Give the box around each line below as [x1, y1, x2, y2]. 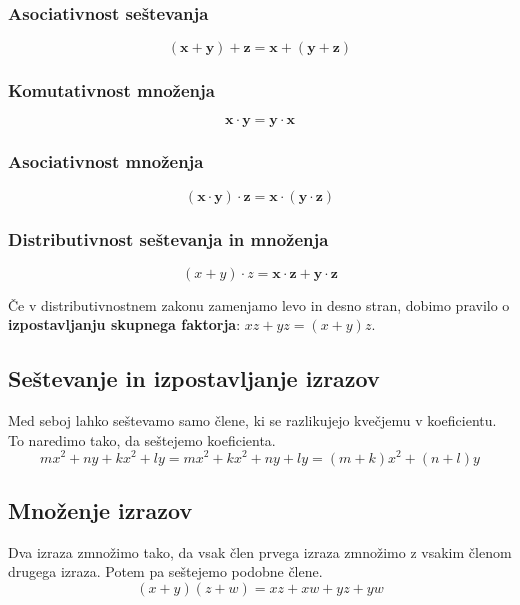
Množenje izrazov [8, 494, 193, 525]
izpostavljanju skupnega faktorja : [8, 314, 241, 335]
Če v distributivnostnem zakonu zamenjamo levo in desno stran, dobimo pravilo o [8, 294, 510, 315]
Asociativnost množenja [8, 149, 204, 174]
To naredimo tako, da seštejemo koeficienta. [8, 429, 276, 450]
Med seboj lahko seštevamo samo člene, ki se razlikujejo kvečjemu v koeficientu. [8, 410, 497, 431]
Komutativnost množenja [8, 78, 215, 103]
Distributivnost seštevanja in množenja [8, 226, 329, 251]
